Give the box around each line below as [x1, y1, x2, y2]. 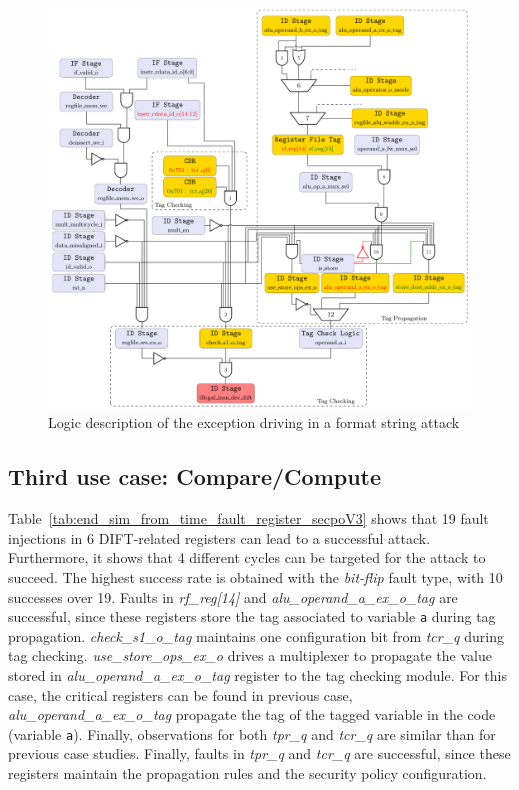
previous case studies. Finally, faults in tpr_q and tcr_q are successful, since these [8, 743, 511, 764]
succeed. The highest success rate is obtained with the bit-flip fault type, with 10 [8, 566, 503, 587]
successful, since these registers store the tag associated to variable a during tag [8, 606, 496, 627]
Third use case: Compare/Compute [8, 461, 382, 492]
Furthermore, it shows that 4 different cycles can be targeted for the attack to [8, 547, 486, 568]
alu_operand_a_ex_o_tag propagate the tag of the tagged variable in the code [8, 704, 496, 725]
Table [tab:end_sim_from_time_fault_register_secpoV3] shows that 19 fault [8, 508, 489, 529]
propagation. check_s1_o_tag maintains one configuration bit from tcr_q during [8, 625, 504, 646]
